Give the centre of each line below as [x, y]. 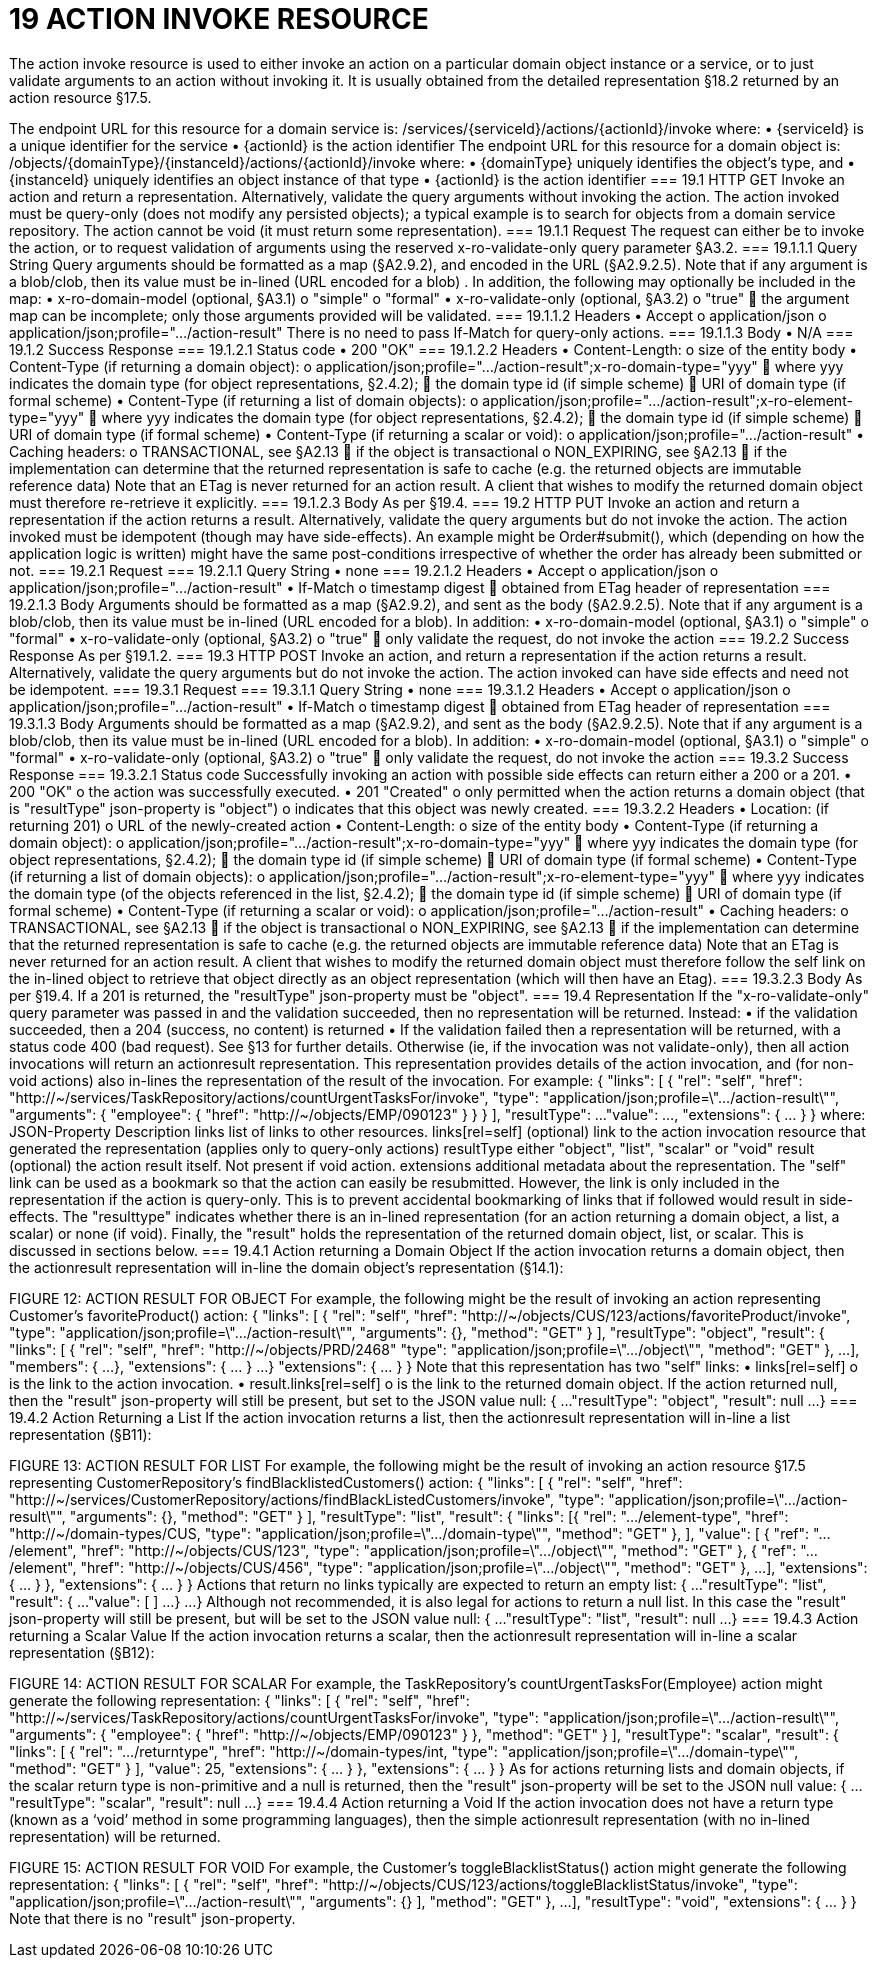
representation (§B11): [80, 1434]
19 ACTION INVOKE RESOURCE [219, 19]
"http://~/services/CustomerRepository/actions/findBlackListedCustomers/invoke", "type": [307, 1499]
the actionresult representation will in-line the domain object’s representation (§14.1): [286, 1267]
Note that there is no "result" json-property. [152, 1918]
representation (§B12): [82, 1652]
